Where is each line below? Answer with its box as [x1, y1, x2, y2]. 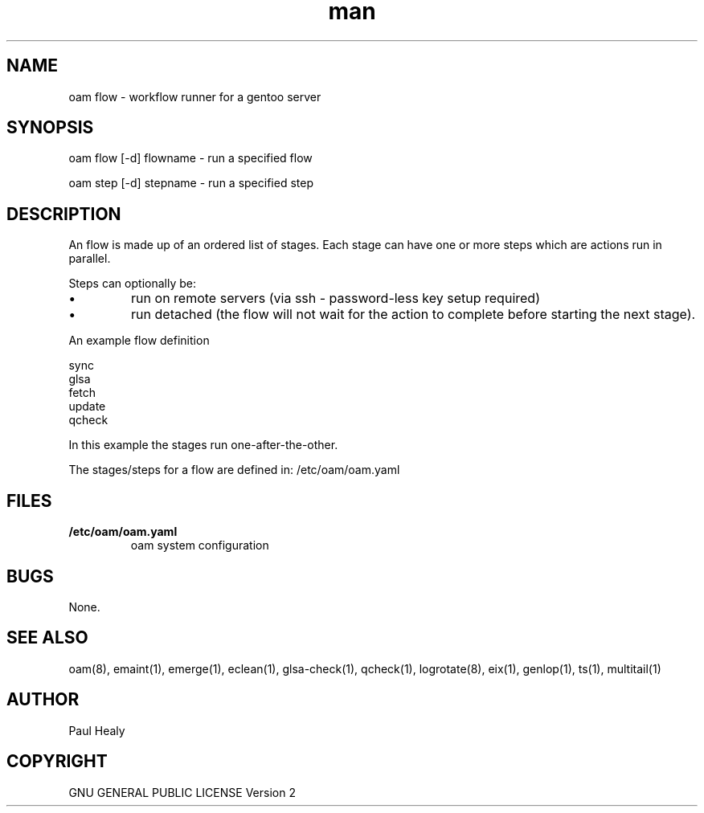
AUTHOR [6, 689, 80, 710]
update [68, 399, 106, 414]
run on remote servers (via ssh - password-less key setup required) [131, 290, 540, 307]
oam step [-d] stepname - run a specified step [68, 176, 313, 190]
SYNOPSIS [6, 117, 94, 138]
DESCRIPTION [6, 203, 121, 224]
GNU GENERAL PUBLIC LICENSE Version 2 [68, 785, 296, 799]
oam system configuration [130, 538, 269, 553]
